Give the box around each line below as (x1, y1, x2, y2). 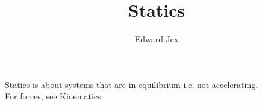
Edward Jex (134, 33, 179, 45)
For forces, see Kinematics (5, 90, 101, 102)
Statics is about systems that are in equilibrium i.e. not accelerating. (5, 78, 258, 90)
